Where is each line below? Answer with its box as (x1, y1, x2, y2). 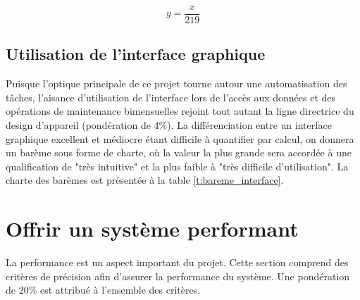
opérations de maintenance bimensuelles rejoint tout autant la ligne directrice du (6, 104, 354, 118)
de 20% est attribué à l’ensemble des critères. (6, 282, 201, 297)
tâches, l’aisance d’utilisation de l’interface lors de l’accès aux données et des (6, 89, 336, 104)
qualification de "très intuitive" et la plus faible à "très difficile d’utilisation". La (6, 158, 349, 173)
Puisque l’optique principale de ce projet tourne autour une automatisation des (6, 76, 347, 91)
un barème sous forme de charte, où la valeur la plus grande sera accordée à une (6, 145, 352, 160)
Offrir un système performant (6, 214, 299, 243)
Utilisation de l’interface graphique (6, 43, 266, 65)
